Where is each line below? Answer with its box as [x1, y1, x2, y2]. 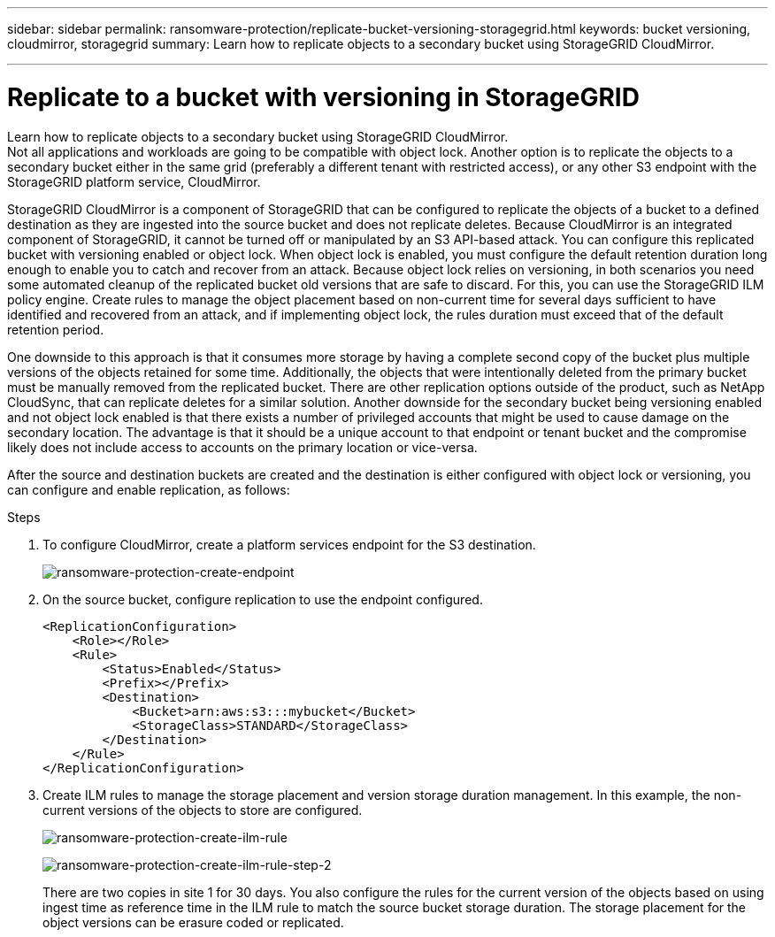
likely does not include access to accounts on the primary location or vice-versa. [7, 439, 478, 455]
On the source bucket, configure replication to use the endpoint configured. [42, 591, 483, 607]
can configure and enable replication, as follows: [7, 481, 290, 497]
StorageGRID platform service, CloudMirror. [7, 173, 261, 189]
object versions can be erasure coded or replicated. [42, 914, 344, 930]
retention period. [7, 321, 104, 337]
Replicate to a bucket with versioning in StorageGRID [7, 81, 640, 112]
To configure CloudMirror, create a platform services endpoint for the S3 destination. [42, 536, 536, 552]
